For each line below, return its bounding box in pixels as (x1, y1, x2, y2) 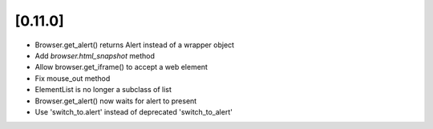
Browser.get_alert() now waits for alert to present (34, 96, 197, 106)
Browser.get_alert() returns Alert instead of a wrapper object (34, 40, 235, 50)
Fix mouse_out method (34, 73, 111, 83)
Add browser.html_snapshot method (34, 50, 156, 60)
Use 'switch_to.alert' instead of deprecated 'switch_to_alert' (34, 107, 233, 116)
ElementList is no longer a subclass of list (34, 85, 172, 95)
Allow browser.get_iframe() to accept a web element (34, 62, 208, 72)
